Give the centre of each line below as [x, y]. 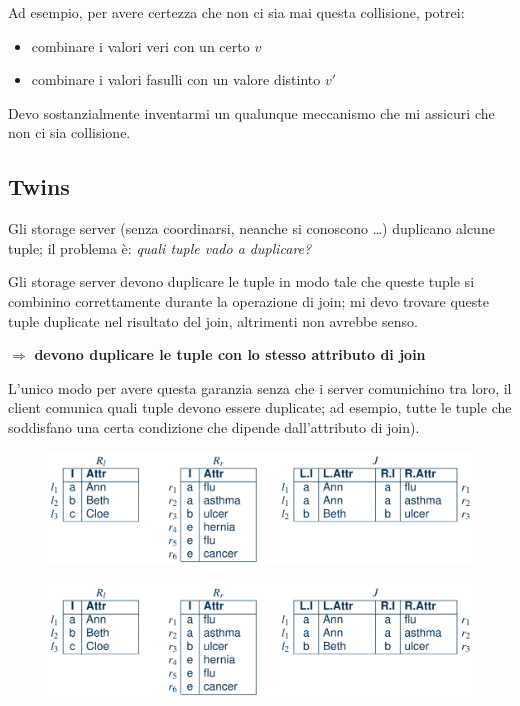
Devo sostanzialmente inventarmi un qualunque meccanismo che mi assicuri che [251, 112]
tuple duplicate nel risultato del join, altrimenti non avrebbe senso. [213, 320]
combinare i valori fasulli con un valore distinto [176, 79]
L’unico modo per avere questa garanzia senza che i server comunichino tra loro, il [260, 387]
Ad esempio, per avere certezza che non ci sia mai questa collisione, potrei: [236, 12]
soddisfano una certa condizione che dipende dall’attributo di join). [214, 426]
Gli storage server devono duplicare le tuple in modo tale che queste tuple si [241, 281]
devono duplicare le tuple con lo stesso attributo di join [230, 354]
